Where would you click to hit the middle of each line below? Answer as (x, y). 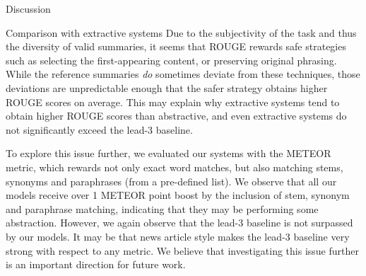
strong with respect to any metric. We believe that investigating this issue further (182, 250)
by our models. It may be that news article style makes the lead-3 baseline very (178, 236)
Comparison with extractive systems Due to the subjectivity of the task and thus (181, 32)
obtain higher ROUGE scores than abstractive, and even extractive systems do (176, 116)
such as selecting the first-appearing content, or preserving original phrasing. (171, 60)
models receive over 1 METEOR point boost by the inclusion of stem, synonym (178, 195)
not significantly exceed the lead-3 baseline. (99, 129)
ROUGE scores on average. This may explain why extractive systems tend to (173, 102)
